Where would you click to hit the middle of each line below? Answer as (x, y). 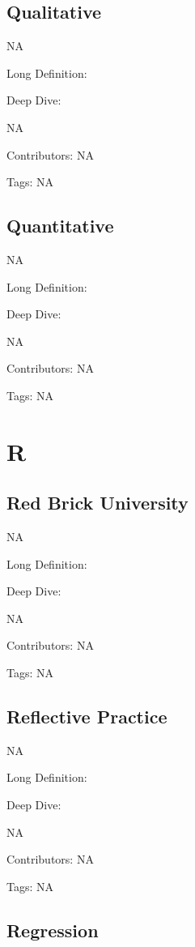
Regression (53, 930)
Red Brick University (97, 503)
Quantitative (60, 226)
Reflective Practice (87, 717)
